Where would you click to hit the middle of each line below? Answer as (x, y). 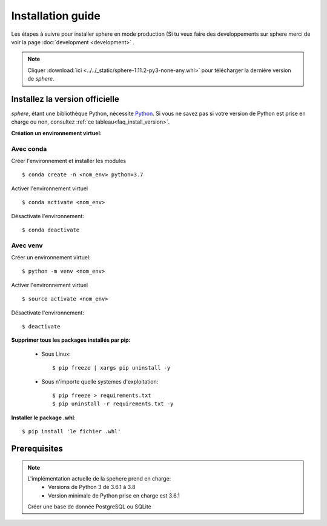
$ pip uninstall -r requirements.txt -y (113, 404)
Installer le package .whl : (43, 418)
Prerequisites (37, 448)
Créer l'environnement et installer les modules (69, 161)
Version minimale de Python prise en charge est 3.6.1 (114, 495)
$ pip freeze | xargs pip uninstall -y (111, 368)
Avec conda (29, 148)
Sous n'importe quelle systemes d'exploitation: (100, 381)
